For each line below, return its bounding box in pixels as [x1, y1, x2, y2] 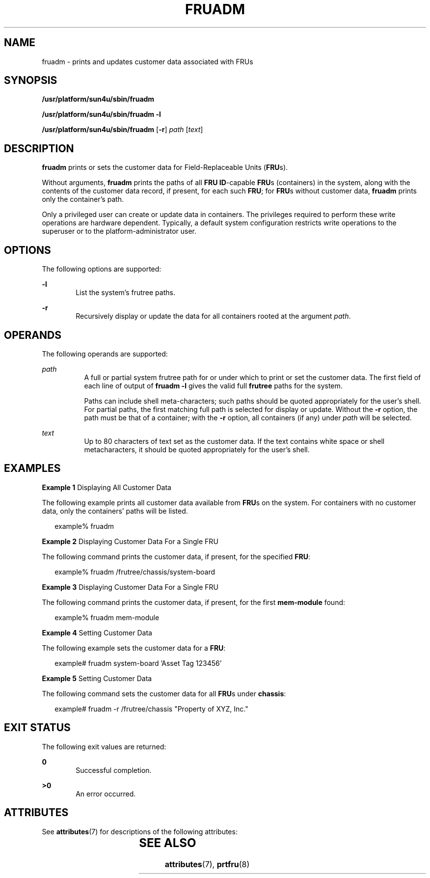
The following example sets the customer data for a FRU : [42, 643, 226, 652]
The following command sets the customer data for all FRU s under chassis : [42, 689, 286, 698]
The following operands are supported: [42, 349, 168, 358]
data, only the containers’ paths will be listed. [42, 506, 188, 515]
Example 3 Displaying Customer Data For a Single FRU [42, 582, 219, 591]
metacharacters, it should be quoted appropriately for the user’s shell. [84, 445, 310, 454]
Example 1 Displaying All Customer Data [42, 483, 171, 492]
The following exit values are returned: [42, 742, 166, 751]
